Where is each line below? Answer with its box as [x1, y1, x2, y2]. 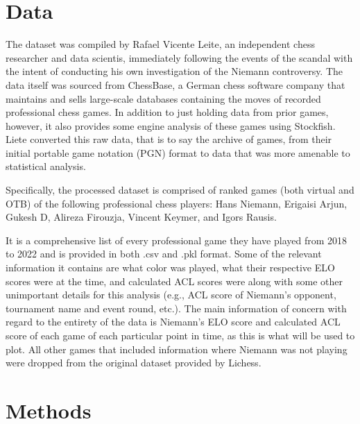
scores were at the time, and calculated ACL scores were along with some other [6, 273, 343, 288]
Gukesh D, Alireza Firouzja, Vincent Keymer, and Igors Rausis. [6, 210, 277, 224]
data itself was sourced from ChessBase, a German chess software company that [6, 77, 345, 92]
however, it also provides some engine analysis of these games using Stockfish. [6, 118, 336, 133]
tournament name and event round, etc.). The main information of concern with [6, 300, 347, 315]
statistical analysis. [6, 159, 86, 173]
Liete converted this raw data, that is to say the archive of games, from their [6, 132, 332, 146]
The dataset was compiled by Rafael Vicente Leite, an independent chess [6, 37, 315, 51]
